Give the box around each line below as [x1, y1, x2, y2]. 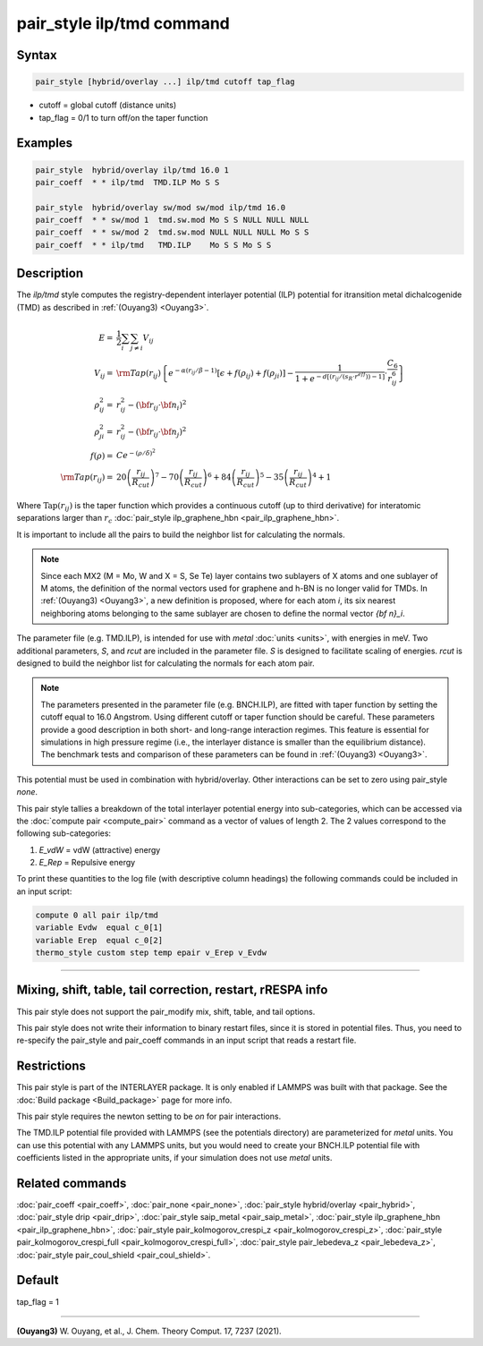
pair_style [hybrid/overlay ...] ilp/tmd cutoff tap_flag [35, 77, 295, 87]
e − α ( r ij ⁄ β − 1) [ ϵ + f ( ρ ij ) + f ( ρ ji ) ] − [168, 367, 294, 380]
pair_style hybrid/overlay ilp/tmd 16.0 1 [35, 165, 230, 175]
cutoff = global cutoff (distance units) [38, 99, 177, 111]
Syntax [16, 47, 57, 63]
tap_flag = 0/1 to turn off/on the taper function [38, 112, 208, 123]
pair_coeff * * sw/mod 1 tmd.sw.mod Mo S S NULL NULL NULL [35, 215, 309, 226]
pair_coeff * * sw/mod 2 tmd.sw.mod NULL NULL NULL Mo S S [35, 227, 309, 237]
